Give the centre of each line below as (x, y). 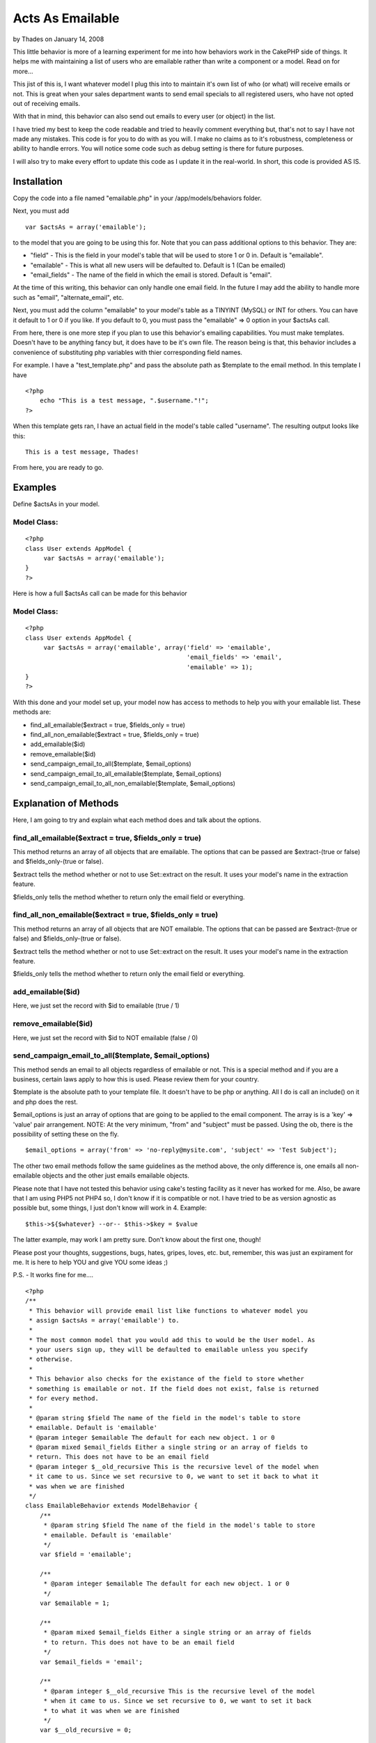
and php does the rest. (45, 1102)
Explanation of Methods (66, 803)
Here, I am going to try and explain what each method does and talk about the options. (137, 820)
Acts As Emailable (66, 18)
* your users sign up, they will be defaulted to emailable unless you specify (169, 1350)
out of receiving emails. (46, 103)
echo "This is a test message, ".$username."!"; (124, 401)
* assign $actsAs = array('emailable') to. (104, 1320)
